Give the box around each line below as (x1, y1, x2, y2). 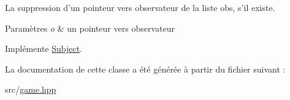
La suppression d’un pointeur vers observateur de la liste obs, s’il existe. (5, 1, 275, 13)
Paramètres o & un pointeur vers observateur (5, 21, 175, 34)
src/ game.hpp (5, 83, 56, 96)
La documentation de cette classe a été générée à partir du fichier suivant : (5, 62, 286, 75)
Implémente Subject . (5, 42, 83, 55)
